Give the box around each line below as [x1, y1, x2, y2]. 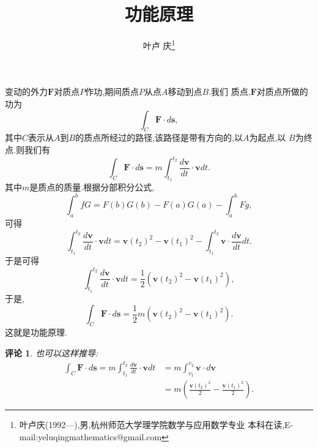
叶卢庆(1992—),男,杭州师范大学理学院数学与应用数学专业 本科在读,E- [19, 418, 294, 431]
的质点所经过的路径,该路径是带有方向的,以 [75, 131, 243, 144]
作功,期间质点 [85, 85, 139, 98]
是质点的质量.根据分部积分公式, [29, 181, 155, 193]
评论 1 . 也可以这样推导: [5, 346, 98, 359]
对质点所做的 [256, 85, 308, 98]
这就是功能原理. [5, 326, 67, 339]
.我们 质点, [209, 85, 251, 98]
